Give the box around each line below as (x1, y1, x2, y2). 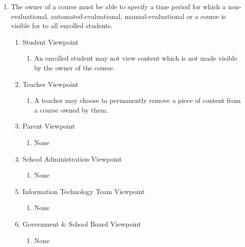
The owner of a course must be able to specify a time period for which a (11, 1, 226, 11)
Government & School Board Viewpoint (22, 218, 141, 229)
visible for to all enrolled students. (11, 20, 113, 31)
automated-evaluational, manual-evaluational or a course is (50, 11, 226, 21)
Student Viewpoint (22, 36, 79, 47)
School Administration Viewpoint (22, 153, 122, 164)
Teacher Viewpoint (22, 79, 79, 89)
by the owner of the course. (34, 62, 115, 72)
